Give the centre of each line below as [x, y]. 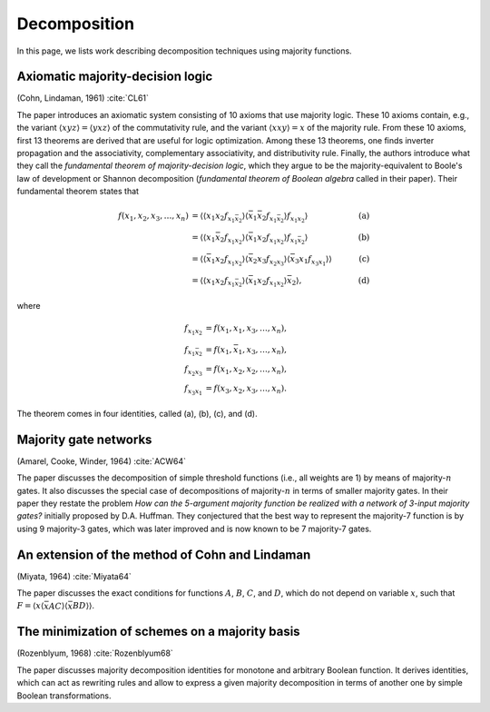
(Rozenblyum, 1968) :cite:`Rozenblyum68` [95, 653]
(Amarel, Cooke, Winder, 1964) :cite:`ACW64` [101, 461]
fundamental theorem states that [78, 192]
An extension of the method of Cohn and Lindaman [164, 554]
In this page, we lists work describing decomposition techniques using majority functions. [185, 51]
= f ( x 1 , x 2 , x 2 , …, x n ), [246, 370]
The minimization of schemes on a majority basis [158, 632]
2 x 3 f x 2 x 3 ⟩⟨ [271, 260]
